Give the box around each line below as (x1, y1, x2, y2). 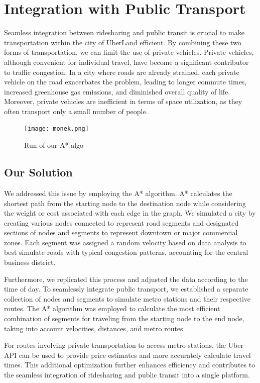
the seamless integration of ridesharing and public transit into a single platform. (4, 369, 250, 380)
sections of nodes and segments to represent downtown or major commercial (4, 227, 238, 238)
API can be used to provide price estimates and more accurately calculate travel (4, 349, 251, 360)
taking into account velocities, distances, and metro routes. (4, 323, 185, 333)
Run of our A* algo (24, 140, 84, 150)
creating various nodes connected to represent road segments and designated (4, 217, 239, 228)
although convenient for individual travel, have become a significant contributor (4, 56, 249, 67)
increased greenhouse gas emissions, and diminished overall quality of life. (4, 86, 230, 97)
